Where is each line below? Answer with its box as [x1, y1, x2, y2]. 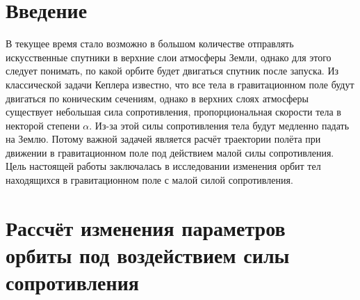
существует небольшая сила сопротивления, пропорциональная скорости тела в [6, 104, 341, 119]
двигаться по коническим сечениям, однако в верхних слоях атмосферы [6, 90, 309, 105]
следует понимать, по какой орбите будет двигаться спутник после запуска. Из [6, 63, 339, 78]
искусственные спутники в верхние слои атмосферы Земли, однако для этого [6, 49, 332, 64]
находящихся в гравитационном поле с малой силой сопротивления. [6, 173, 293, 187]
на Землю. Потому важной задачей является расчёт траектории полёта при [6, 132, 321, 146]
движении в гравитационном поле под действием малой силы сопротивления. [6, 145, 334, 159]
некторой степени [6, 118, 80, 132]
